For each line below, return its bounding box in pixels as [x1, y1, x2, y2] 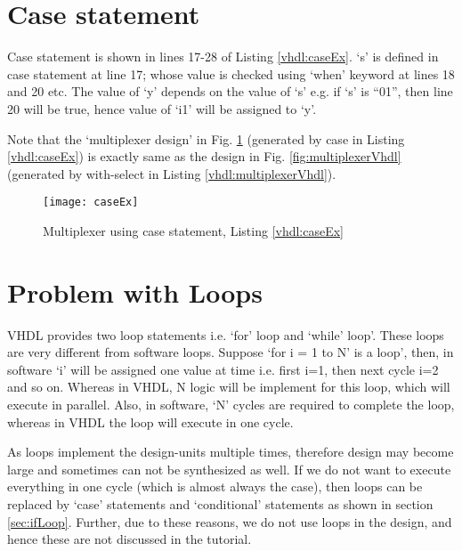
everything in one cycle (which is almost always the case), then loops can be [7, 477, 423, 496]
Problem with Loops [7, 273, 263, 310]
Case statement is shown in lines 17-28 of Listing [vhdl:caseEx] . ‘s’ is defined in [7, 47, 439, 66]
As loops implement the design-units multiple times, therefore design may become [7, 442, 454, 461]
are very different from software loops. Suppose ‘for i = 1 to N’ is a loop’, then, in [7, 343, 454, 361]
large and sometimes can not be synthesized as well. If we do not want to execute [7, 459, 451, 478]
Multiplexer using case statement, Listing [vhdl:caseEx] [43, 221, 344, 239]
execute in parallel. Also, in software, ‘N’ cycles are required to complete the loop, [7, 395, 455, 414]
